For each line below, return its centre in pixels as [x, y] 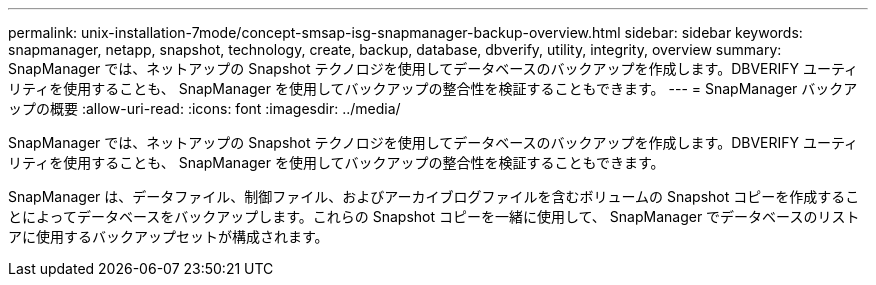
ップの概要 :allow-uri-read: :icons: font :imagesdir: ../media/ [204, 108]
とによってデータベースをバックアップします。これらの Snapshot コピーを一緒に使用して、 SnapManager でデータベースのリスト [434, 216]
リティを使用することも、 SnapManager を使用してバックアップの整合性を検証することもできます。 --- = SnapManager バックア [433, 88]
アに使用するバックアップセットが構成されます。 [168, 236]
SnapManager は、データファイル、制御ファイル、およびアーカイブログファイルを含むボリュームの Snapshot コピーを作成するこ [434, 196]
